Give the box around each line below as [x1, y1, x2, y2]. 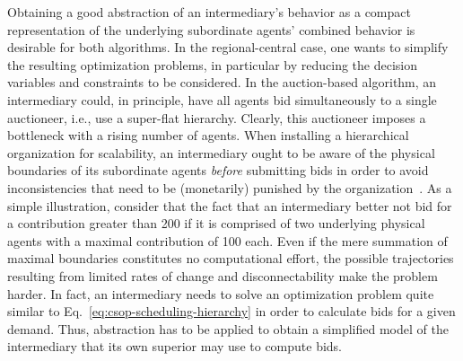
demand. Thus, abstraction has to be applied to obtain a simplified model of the [7, 319, 449, 338]
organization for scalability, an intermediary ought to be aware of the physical [7, 143, 435, 162]
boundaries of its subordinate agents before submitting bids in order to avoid [7, 161, 429, 180]
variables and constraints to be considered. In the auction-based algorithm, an [7, 73, 437, 92]
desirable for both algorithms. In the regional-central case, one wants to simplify [7, 38, 449, 57]
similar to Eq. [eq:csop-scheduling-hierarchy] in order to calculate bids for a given [7, 302, 456, 321]
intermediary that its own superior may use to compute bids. [7, 337, 343, 356]
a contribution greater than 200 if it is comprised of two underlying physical [7, 214, 425, 233]
